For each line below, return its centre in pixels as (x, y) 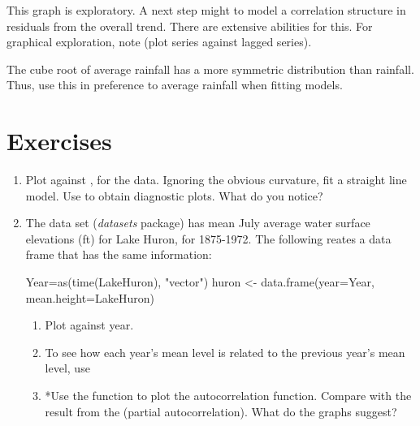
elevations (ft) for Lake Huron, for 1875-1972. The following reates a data (208, 238)
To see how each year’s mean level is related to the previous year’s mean (225, 352)
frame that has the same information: (119, 254)
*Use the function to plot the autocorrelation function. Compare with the (228, 396)
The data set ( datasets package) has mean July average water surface (198, 223)
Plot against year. (89, 325)
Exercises (59, 141)
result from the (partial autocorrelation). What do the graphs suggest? (221, 411)
